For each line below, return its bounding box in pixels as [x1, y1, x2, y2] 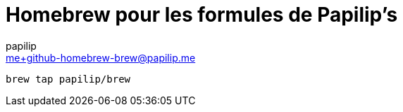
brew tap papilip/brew [6, 73, 131, 85]
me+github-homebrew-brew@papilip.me [6, 51, 196, 64]
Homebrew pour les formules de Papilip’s [6, 3, 398, 27]
